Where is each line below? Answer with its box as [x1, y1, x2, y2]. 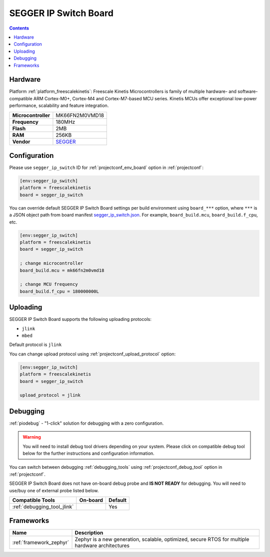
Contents [9, 25, 29, 31]
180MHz [55, 118, 75, 125]
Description [74, 529, 103, 536]
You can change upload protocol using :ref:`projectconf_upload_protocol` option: [9, 351, 176, 357]
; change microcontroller [19, 261, 83, 266]
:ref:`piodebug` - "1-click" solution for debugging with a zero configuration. [9, 420, 164, 426]
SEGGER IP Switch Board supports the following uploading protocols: [9, 316, 152, 322]
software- [237, 88, 258, 95]
